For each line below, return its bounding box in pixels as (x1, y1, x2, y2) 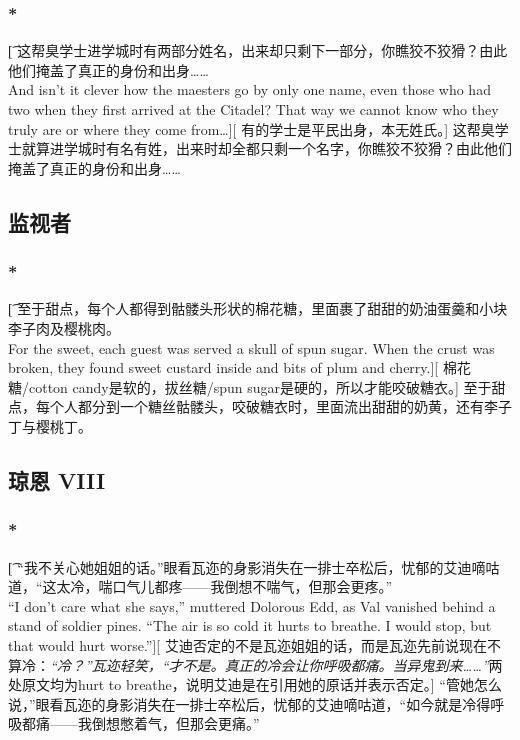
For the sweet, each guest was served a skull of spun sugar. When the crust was (8, 337, 495, 358)
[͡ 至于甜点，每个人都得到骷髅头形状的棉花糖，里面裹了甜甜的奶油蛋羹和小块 (8, 298, 508, 319)
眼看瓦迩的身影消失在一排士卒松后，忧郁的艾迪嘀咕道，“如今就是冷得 (35, 693, 491, 714)
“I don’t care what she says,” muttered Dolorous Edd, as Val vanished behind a (8, 595, 496, 616)
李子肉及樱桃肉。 (8, 317, 120, 338)
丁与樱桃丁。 (8, 415, 92, 436)
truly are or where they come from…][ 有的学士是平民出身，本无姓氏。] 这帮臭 (8, 118, 495, 139)
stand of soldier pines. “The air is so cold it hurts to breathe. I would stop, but (8, 615, 492, 636)
